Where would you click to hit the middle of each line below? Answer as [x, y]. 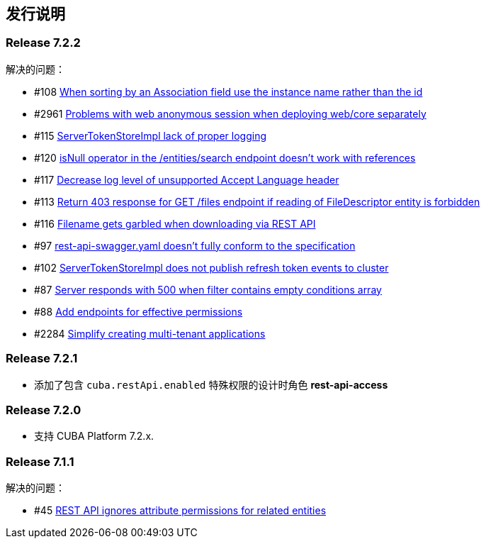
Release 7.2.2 [43, 43]
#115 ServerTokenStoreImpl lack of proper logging [150, 135]
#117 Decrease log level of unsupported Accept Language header [187, 179]
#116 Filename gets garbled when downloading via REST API [175, 223]
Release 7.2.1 [42, 359]
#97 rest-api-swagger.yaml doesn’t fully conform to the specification [195, 245]
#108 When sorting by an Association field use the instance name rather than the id [228, 91]
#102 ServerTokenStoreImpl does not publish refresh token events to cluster [211, 267]
